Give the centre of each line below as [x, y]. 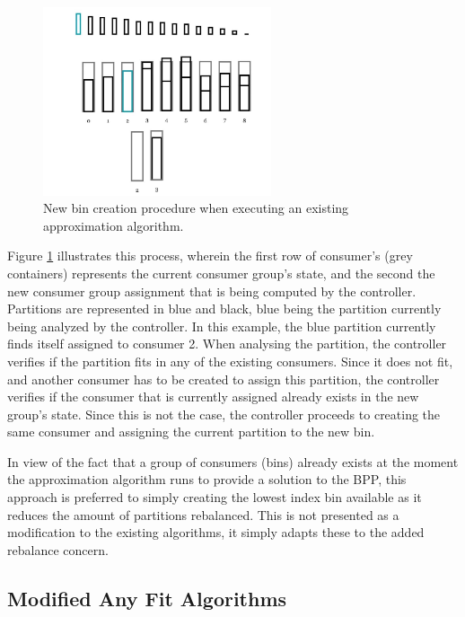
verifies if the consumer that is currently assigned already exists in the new [213, 397]
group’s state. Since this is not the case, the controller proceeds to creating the [224, 414]
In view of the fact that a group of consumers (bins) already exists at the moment [233, 461]
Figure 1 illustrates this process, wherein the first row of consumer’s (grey [210, 256]
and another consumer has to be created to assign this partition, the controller [224, 379]
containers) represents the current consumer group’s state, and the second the [221, 273]
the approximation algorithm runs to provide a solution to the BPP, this [207, 479]
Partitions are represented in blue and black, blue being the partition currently [224, 308]
